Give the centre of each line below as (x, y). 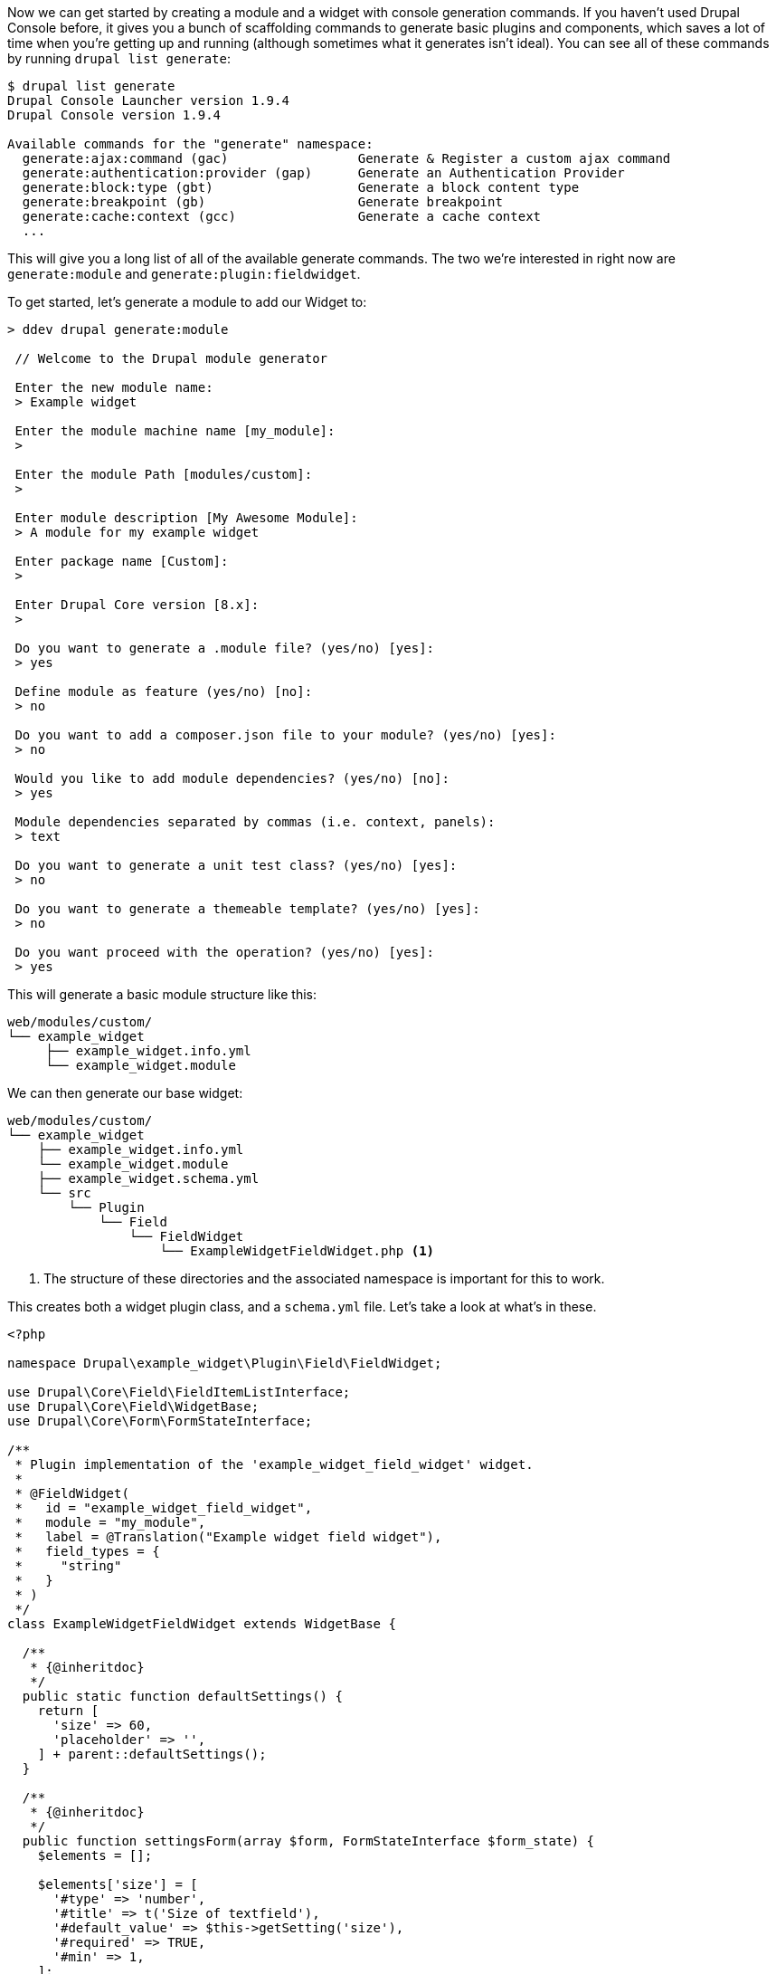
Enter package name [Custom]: (122, 561)
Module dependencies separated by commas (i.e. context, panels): (255, 822)
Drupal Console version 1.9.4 (114, 115)
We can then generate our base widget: (125, 1093)
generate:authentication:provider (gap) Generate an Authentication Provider (323, 173)
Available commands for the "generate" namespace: (190, 144)
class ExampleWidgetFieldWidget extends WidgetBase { (202, 1624)
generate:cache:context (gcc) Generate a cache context (282, 216)
